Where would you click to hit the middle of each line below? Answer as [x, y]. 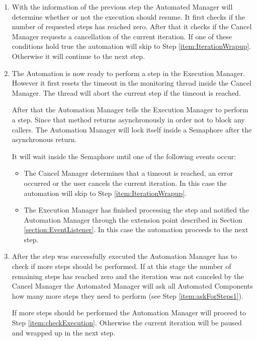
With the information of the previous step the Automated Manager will [122, 7]
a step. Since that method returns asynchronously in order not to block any [128, 119]
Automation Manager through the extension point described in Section [133, 219]
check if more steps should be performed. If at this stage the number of [121, 266]
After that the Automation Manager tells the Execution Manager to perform [130, 110]
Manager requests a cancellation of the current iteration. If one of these [122, 36]
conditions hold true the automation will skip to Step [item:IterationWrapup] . [132, 46]
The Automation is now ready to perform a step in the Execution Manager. [128, 73]
